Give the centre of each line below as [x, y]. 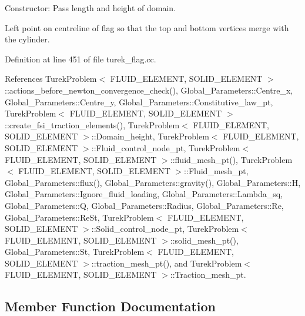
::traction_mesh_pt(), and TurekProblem [167, 263]
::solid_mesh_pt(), [204, 240]
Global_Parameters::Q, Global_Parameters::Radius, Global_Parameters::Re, [144, 205]
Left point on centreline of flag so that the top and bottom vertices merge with [147, 27]
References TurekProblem [51, 79]
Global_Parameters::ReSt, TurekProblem [79, 217]
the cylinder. [27, 39]
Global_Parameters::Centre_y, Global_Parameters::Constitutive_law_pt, [139, 102]
